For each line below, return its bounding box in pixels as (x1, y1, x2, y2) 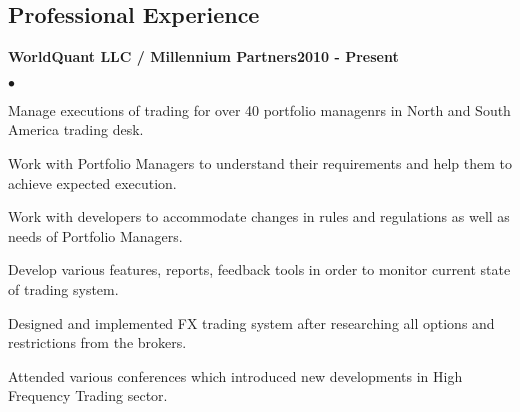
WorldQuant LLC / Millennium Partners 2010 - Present (8, 46, 399, 67)
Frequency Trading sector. (8, 385, 168, 406)
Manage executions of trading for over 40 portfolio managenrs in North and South (8, 99, 511, 120)
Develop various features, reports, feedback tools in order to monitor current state (8, 259, 511, 280)
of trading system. (8, 278, 119, 299)
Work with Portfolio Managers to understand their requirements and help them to (8, 152, 512, 173)
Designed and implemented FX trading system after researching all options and (8, 312, 495, 333)
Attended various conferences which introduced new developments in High (8, 365, 463, 386)
